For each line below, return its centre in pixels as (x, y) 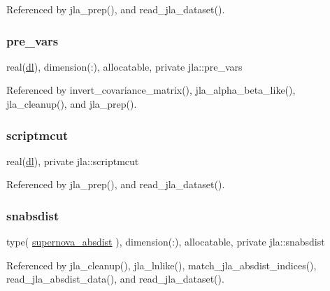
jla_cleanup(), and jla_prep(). (72, 104)
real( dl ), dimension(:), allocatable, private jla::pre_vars (124, 66)
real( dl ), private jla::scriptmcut (73, 161)
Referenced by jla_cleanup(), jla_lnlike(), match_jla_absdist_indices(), (162, 265)
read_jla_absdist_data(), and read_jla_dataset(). (115, 279)
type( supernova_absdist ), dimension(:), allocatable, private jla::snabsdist (166, 242)
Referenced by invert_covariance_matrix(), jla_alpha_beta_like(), (151, 90)
